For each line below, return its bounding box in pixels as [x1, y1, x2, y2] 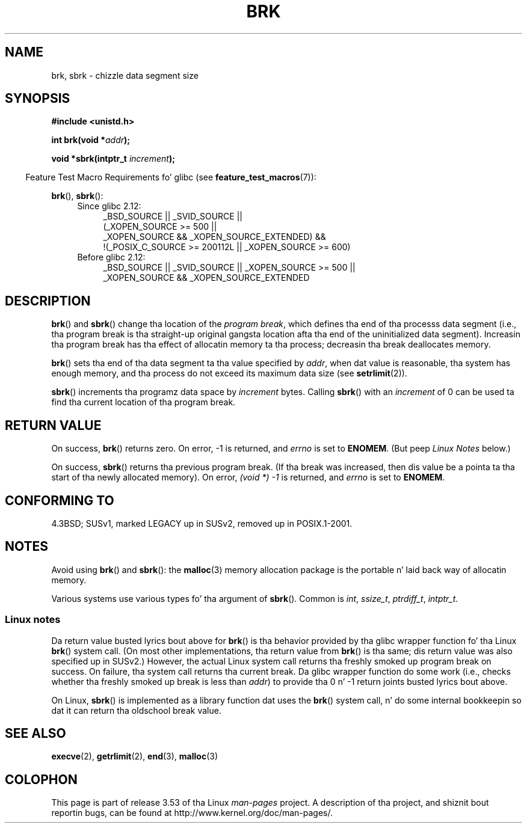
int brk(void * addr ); [51, 135, 131, 146]
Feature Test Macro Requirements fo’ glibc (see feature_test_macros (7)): [25, 172, 316, 183]
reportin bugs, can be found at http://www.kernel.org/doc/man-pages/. [51, 808, 333, 818]
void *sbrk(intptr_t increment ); [51, 153, 175, 164]
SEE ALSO [5, 725, 66, 741]
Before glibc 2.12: [77, 252, 146, 263]
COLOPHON [5, 771, 78, 787]
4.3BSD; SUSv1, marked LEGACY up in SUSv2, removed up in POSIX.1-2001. [51, 518, 353, 529]
